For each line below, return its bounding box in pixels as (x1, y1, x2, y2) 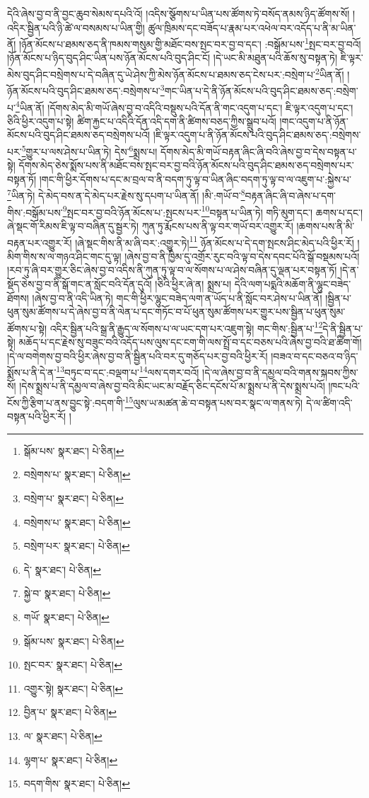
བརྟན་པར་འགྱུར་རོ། (7, 235, 72, 250)
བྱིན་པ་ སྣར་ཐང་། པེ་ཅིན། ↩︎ (23, 705, 117, 719)
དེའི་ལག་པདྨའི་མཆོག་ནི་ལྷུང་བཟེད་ (234, 276, 351, 291)
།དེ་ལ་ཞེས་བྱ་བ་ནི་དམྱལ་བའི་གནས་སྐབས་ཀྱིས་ (202, 364, 358, 379)
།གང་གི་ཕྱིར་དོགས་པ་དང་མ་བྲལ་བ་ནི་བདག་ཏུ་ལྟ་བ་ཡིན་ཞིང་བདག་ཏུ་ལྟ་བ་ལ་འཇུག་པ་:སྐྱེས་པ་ (39, 171, 351, 186)
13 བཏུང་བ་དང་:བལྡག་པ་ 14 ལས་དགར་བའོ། (56, 363, 199, 379)
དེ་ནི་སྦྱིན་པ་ (322, 320, 363, 335)
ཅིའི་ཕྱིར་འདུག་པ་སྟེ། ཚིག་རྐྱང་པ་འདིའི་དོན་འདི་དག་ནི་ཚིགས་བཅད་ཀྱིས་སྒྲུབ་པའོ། (7, 113, 276, 128)
